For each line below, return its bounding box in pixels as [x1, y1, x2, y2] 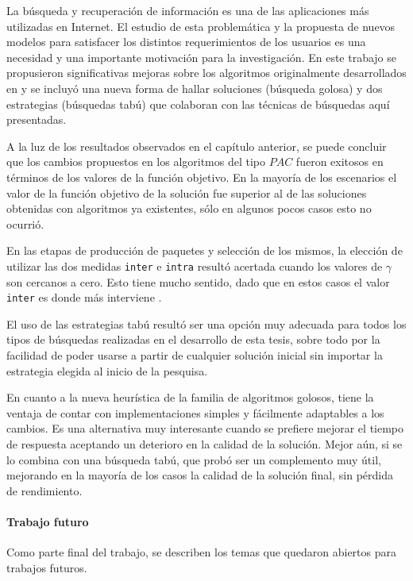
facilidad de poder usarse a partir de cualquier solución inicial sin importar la [6, 347, 383, 363]
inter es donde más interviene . [6, 289, 162, 306]
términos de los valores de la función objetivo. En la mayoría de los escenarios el [6, 168, 397, 185]
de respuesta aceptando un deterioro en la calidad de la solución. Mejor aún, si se [6, 435, 403, 452]
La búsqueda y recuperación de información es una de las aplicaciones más [6, 2, 369, 18]
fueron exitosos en [295, 153, 384, 170]
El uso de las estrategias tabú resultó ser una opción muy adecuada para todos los [6, 315, 407, 332]
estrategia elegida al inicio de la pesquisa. [6, 362, 208, 379]
